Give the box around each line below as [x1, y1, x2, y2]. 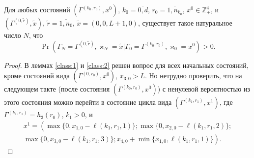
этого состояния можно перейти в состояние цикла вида [4, 97, 172, 107]
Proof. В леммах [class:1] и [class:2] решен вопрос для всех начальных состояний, [4, 60, 249, 70]
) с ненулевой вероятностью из [157, 84, 250, 94]
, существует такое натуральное [138, 18, 232, 28]
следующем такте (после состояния [4, 84, 110, 94]
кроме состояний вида [4, 70, 70, 81]
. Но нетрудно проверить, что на [144, 70, 242, 81]
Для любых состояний [4, 4, 70, 14]
